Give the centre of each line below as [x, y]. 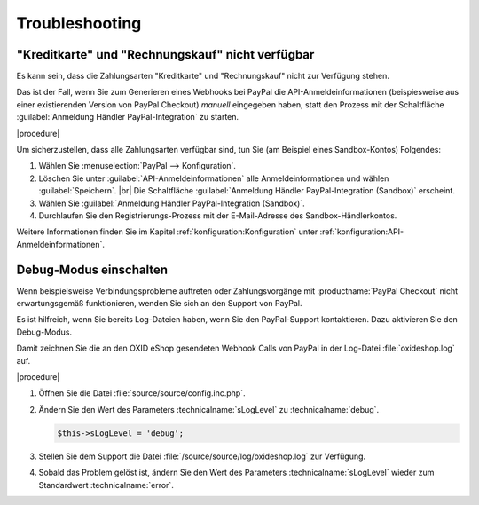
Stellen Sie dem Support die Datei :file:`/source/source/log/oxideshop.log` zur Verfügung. [202, 456]
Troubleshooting [79, 23]
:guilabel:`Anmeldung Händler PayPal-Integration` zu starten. [128, 117]
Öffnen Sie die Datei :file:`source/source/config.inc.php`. [142, 393]
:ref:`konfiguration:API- [362, 232]
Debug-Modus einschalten [92, 269]
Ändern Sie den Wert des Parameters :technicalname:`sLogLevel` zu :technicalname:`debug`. [209, 409]
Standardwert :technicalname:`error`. [106, 485]
